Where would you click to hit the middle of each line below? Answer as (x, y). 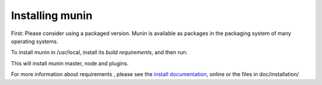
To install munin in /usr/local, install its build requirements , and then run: (99, 52)
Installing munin (52, 15)
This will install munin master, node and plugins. (70, 63)
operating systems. (35, 41)
